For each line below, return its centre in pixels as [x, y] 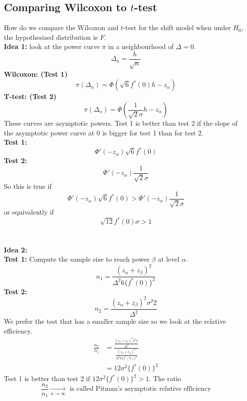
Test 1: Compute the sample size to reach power [77, 259]
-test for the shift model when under [177, 27]
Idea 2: [16, 249]
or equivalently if [29, 212]
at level [169, 259]
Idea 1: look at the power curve [52, 46]
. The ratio [165, 378]
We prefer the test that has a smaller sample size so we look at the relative [115, 321]
